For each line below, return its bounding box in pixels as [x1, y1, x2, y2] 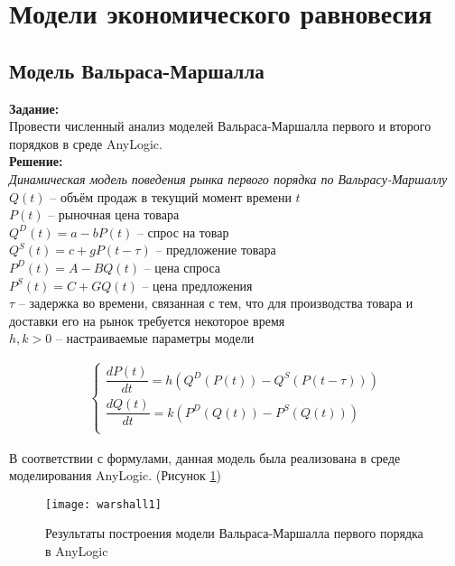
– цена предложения [142, 275, 253, 294]
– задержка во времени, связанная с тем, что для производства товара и [18, 293, 413, 312]
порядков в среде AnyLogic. [9, 134, 162, 153]
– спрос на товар [136, 222, 229, 241]
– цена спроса [144, 257, 221, 276]
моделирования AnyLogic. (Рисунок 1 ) [9, 466, 221, 485]
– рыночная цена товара [48, 205, 180, 224]
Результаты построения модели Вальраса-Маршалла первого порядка [45, 524, 423, 543]
